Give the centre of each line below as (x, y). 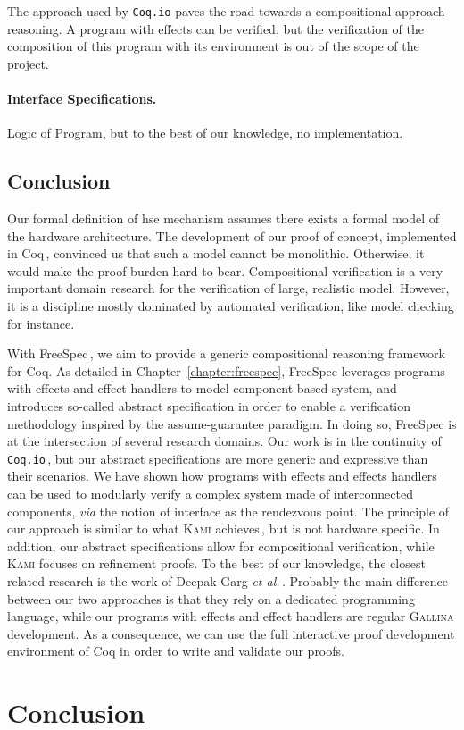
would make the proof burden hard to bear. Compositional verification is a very (225, 270)
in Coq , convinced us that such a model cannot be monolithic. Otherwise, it (216, 253)
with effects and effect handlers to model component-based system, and (202, 388)
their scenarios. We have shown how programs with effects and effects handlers (222, 476)
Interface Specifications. (82, 99)
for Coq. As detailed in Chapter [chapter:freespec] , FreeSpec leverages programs (226, 370)
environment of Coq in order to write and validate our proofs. (176, 651)
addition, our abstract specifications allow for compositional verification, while (221, 545)
